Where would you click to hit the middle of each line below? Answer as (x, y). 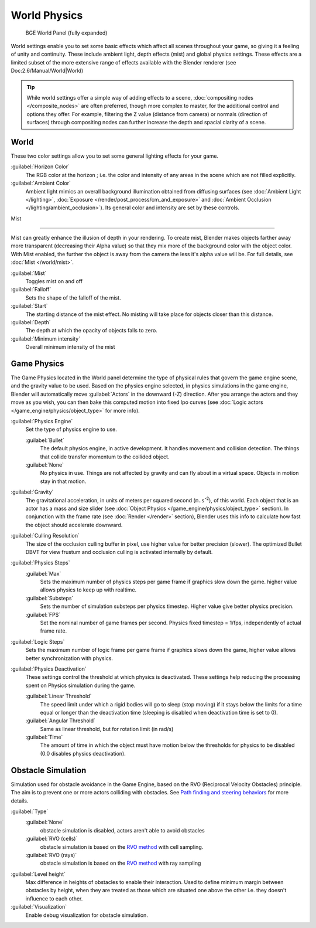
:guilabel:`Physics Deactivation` (49, 669)
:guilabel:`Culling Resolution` (45, 536)
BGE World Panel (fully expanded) (66, 33)
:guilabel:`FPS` (43, 614)
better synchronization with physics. (69, 658)
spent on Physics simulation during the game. (80, 685)
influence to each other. (54, 898)
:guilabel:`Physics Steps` (40, 563)
